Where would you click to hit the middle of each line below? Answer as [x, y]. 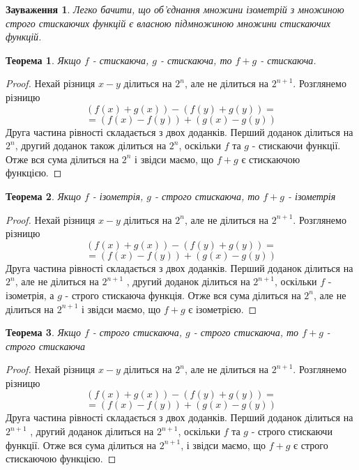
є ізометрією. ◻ [223, 309]
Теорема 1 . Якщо [43, 60]
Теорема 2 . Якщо [43, 196]
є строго [311, 445]
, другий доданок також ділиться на [91, 145]
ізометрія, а [30, 295]
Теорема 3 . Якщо [43, 332]
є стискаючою [271, 159]
